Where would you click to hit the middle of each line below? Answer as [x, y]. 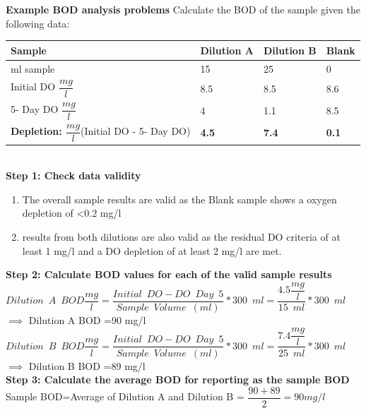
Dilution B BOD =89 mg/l [87, 365]
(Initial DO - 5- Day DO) [136, 131]
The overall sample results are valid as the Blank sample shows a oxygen [179, 199]
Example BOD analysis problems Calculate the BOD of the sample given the [183, 9]
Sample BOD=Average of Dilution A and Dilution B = [125, 396]
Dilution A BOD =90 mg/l [87, 319]
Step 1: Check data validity [73, 175]
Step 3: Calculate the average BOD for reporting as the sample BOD [178, 379]
